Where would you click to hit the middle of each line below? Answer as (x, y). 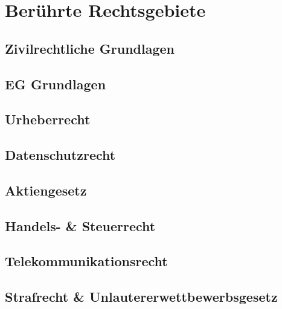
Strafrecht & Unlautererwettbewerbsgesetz (141, 297)
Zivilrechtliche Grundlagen (90, 48)
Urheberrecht (48, 119)
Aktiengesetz (46, 190)
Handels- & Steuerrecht (80, 225)
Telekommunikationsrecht (86, 261)
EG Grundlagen (56, 84)
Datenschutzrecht (60, 155)
